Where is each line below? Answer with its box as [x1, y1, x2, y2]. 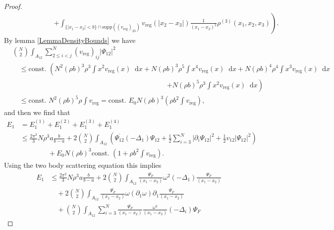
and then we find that [4, 107, 70, 117]
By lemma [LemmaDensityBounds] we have [4, 35, 136, 45]
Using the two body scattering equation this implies [4, 159, 162, 170]
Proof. [4, 1, 22, 11]
